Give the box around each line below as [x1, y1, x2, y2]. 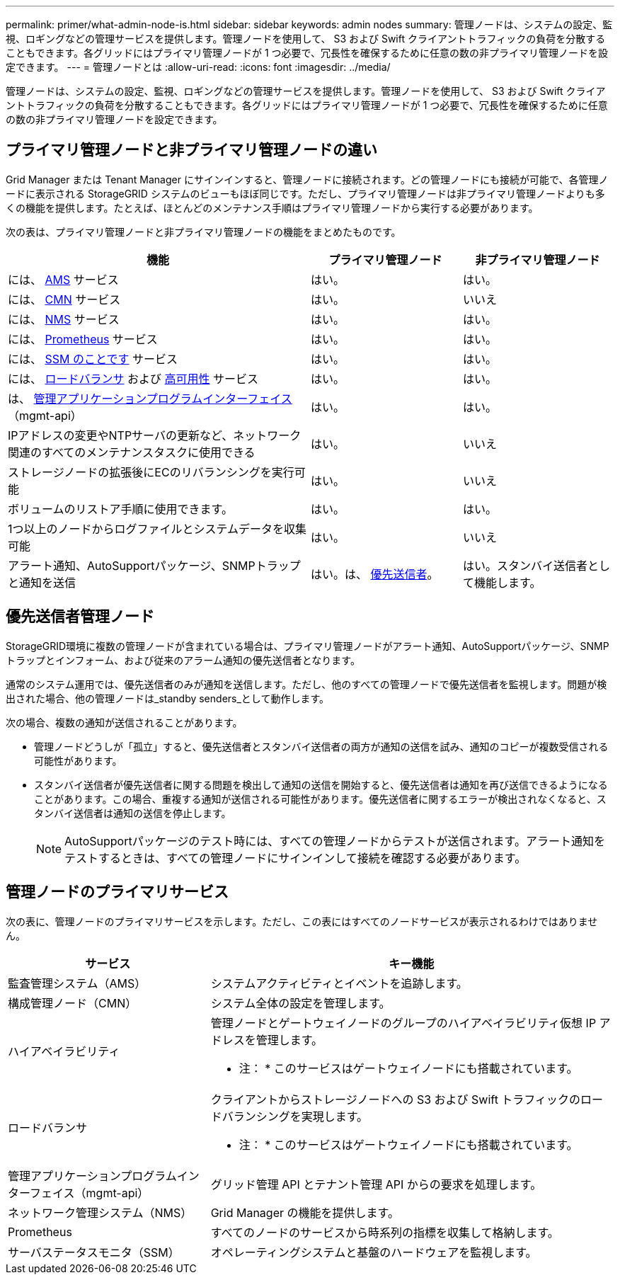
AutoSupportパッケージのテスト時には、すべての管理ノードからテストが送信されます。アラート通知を [64, 833, 605, 848]
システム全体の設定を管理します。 [210, 995, 391, 1010]
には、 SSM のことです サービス [8, 351, 178, 366]
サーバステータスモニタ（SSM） [8, 1245, 180, 1259]
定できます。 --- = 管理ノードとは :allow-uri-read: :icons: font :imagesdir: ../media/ [6, 61, 391, 73]
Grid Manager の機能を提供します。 [210, 1205, 399, 1220]
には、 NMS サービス [8, 312, 120, 326]
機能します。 [474, 575, 541, 590]
